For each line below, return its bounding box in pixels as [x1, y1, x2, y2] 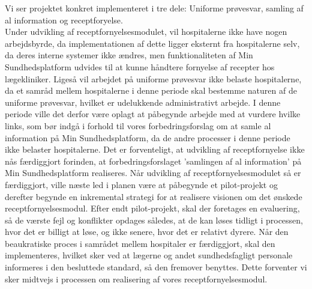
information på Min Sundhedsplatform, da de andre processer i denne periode [5, 131, 290, 144]
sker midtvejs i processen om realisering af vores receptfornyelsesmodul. [5, 272, 268, 285]
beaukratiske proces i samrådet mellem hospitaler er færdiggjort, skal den [5, 237, 275, 249]
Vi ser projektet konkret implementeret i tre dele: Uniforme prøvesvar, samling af [5, 2, 304, 14]
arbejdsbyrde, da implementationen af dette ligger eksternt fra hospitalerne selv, [5, 37, 300, 49]
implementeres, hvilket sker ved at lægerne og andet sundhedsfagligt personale [5, 249, 293, 261]
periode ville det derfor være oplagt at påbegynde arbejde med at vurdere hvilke [5, 108, 301, 120]
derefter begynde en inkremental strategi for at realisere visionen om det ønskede [5, 190, 302, 202]
